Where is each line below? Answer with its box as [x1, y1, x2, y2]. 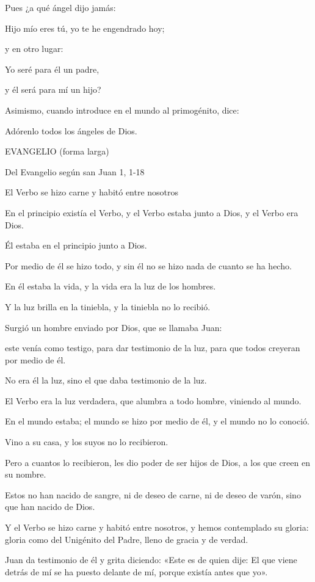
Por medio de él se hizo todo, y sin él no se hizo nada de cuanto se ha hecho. [5, 259, 292, 272]
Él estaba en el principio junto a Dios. [5, 239, 147, 252]
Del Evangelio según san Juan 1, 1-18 [5, 165, 145, 178]
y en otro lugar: [5, 42, 63, 55]
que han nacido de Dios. [5, 500, 95, 513]
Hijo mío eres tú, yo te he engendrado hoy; [5, 21, 165, 34]
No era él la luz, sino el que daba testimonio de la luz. [5, 374, 207, 387]
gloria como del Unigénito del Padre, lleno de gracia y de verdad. [5, 533, 248, 545]
